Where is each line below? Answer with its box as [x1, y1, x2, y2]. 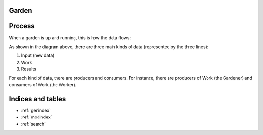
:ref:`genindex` [21, 107, 51, 113]
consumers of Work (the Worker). [9, 82, 76, 87]
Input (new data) [21, 52, 55, 58]
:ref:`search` [21, 121, 46, 127]
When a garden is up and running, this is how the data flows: [9, 34, 131, 41]
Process [9, 22, 35, 30]
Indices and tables [9, 95, 66, 103]
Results [21, 66, 37, 72]
